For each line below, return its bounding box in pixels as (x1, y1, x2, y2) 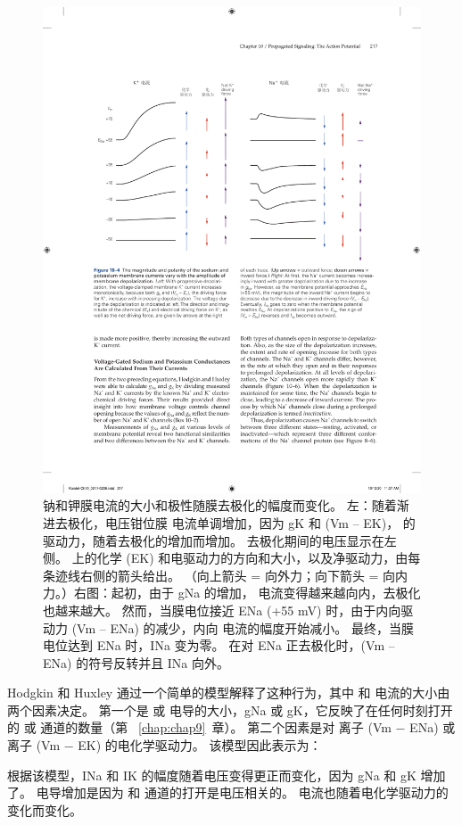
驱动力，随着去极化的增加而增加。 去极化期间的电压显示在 (43, 531, 384, 549)
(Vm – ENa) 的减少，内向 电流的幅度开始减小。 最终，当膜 (71, 618, 414, 637)
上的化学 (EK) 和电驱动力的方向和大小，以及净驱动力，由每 (71, 549, 421, 567)
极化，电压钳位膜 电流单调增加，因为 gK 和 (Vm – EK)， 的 (67, 513, 416, 532)
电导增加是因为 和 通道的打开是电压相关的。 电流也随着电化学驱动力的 (36, 783, 449, 802)
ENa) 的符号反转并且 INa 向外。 (43, 653, 230, 672)
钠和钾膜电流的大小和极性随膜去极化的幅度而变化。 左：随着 (43, 496, 397, 515)
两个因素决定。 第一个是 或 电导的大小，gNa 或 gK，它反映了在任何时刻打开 (7, 700, 453, 719)
